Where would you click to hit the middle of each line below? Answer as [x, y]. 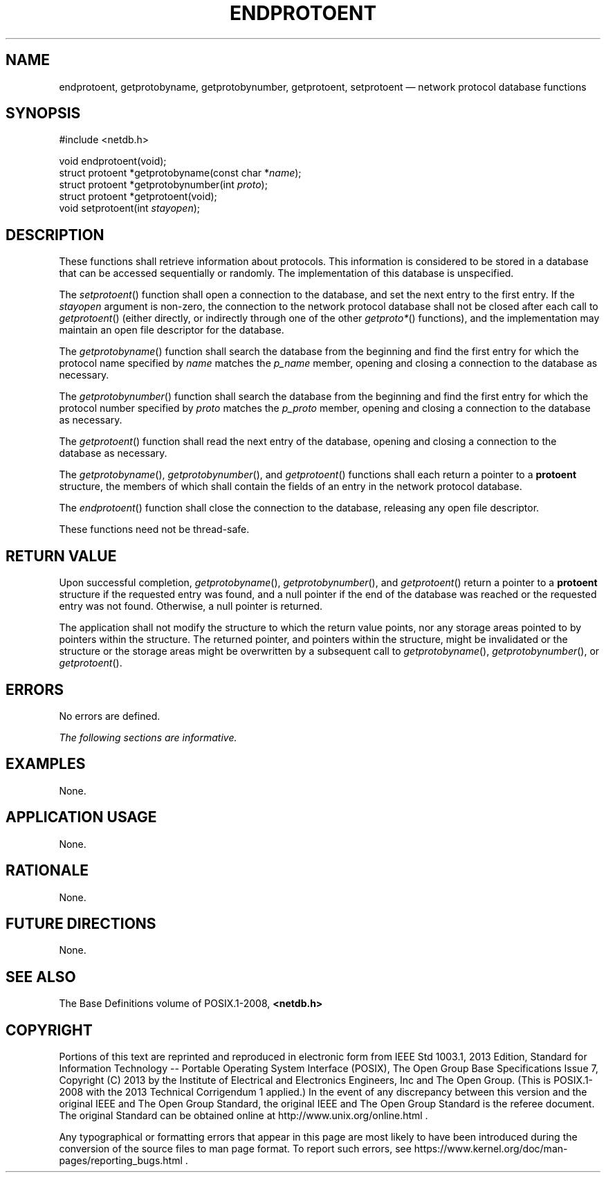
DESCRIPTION [55, 235]
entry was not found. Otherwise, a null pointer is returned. [191, 606]
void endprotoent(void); [113, 161]
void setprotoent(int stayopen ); [130, 208]
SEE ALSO [41, 977]
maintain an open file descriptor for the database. [172, 330]
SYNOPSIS [43, 114]
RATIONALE [47, 871]
